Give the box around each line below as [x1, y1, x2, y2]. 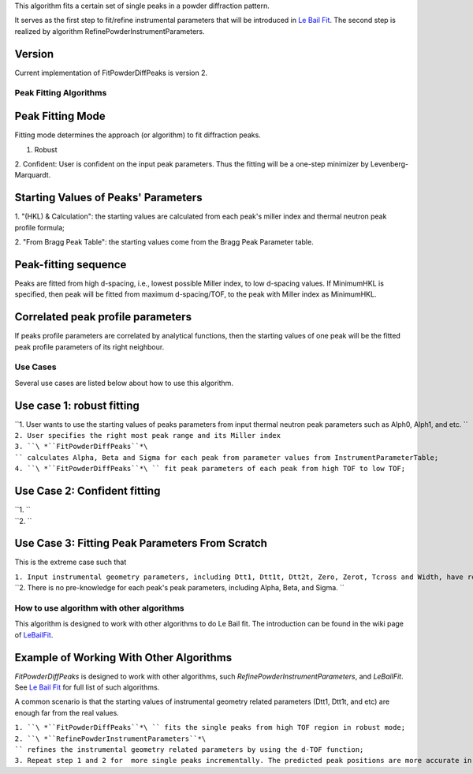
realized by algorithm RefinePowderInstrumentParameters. [14, 26, 205, 36]
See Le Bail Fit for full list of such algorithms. [14, 682, 160, 692]
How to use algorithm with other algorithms [14, 602, 184, 613]
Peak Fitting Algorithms [14, 88, 107, 99]
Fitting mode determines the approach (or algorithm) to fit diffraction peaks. [14, 130, 262, 140]
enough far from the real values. [14, 708, 120, 717]
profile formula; [14, 222, 65, 232]
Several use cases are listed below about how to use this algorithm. [14, 378, 234, 387]
